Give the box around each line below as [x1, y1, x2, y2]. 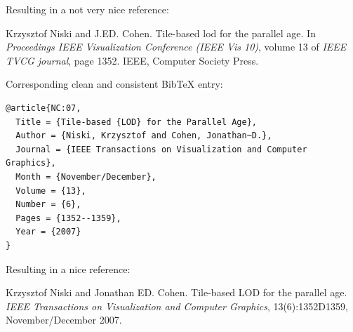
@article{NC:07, [6, 102, 81, 113]
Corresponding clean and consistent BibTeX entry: [6, 77, 223, 91]
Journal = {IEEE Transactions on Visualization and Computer [15, 144, 307, 154]
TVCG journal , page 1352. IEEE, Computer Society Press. [6, 53, 259, 67]
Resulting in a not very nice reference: [6, 2, 169, 16]
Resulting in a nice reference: [6, 261, 131, 276]
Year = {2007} [15, 227, 81, 237]
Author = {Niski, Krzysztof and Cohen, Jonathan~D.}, [15, 131, 272, 141]
